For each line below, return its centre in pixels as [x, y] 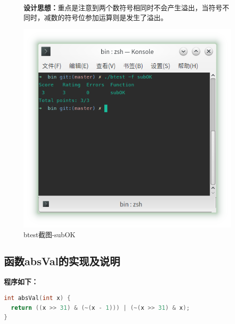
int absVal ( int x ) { [37, 298]
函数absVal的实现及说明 [62, 261]
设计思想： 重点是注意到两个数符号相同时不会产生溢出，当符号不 [126, 7]
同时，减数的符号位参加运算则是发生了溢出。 [95, 17]
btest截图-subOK [49, 234]
